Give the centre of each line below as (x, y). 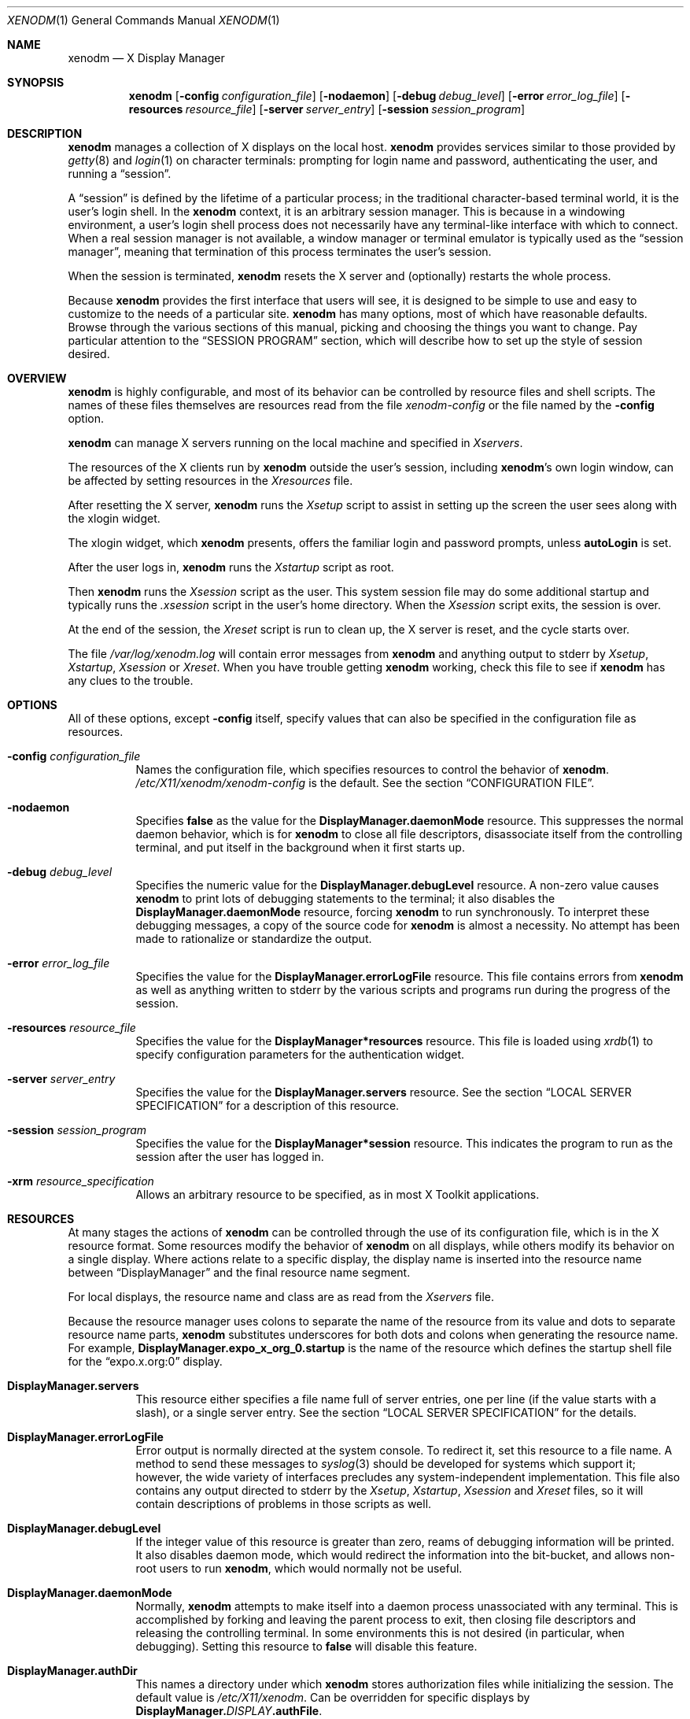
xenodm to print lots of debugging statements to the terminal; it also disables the (345, 898)
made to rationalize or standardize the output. (254, 939)
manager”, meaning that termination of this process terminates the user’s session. (280, 251)
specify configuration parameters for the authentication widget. (300, 1054)
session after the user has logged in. (230, 1157)
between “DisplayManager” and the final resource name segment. (239, 1272)
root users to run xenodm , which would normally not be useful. (299, 1568)
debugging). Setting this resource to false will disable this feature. (306, 1646)
